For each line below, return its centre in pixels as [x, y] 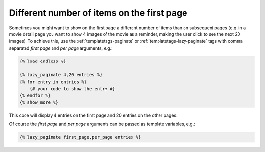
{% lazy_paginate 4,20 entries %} [61, 75]
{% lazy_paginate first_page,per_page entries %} [80, 137]
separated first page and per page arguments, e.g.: [61, 48]
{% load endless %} [43, 61]
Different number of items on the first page [98, 13]
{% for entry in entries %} [53, 82]
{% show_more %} [39, 103]
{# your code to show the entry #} [72, 89]
